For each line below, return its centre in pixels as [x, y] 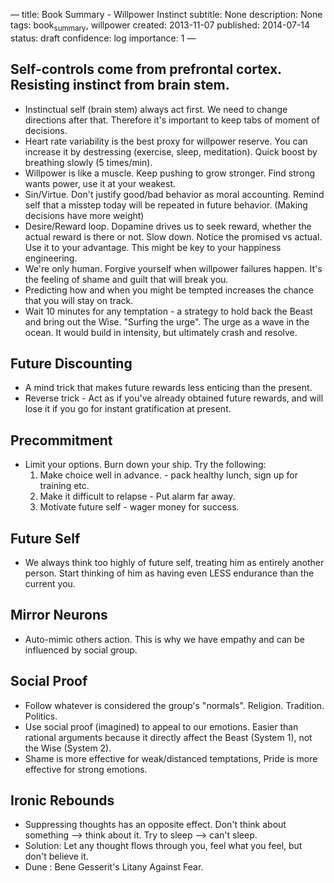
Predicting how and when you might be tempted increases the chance [169, 290]
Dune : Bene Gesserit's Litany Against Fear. [114, 867]
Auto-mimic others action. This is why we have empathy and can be [164, 639]
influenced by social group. [81, 650]
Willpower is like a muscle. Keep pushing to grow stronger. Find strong [170, 173]
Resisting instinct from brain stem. [120, 85]
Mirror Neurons [59, 615]
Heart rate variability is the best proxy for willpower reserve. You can [166, 141]
